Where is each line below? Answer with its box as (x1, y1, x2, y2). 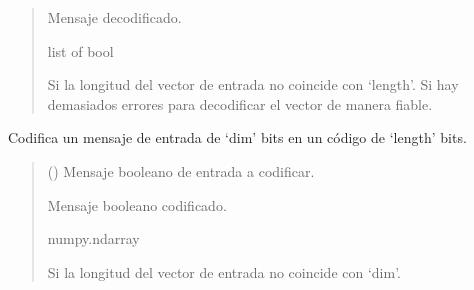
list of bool (47, 40, 114, 61)
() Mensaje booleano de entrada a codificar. (47, 160, 315, 181)
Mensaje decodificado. (47, 7, 182, 27)
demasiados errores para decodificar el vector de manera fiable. (47, 93, 433, 114)
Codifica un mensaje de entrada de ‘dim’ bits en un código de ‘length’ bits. (8, 127, 467, 148)
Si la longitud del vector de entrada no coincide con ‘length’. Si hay (47, 74, 459, 95)
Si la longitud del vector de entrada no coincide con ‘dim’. (47, 261, 402, 282)
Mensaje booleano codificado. (47, 194, 227, 215)
